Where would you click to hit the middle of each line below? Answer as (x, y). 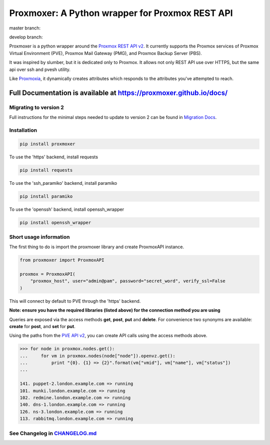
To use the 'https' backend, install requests (54, 157)
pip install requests (46, 170)
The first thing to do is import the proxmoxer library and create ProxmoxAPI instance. (97, 247)
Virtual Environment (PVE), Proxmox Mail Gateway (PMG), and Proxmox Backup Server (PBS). (105, 53)
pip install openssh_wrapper (55, 222)
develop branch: (26, 37)
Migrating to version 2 (37, 107)
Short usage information (39, 237)
